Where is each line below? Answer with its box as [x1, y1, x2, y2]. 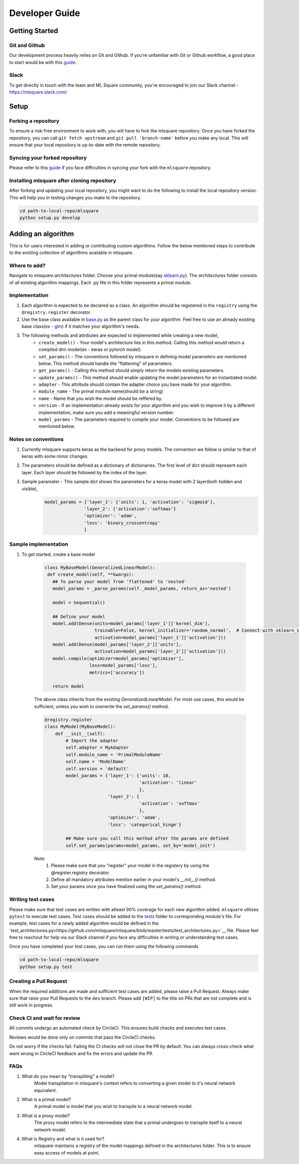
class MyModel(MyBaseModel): [44, 724, 116, 730]
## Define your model [52, 614, 106, 619]
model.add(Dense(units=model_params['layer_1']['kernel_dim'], [52, 620, 210, 626]
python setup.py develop [19, 215, 81, 221]
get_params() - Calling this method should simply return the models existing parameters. [38, 367, 225, 373]
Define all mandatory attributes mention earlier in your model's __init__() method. [51, 876, 216, 882]
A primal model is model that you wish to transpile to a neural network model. [34, 1104, 193, 1110]
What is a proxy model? [21, 1113, 70, 1119]
